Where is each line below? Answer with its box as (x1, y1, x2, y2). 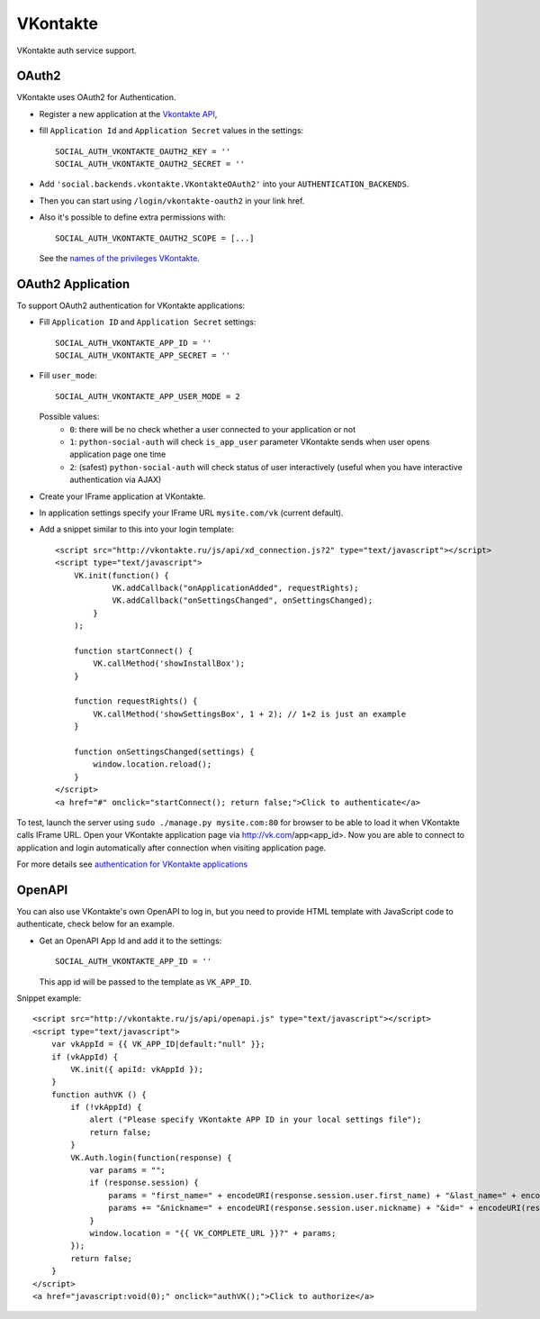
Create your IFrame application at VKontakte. (39, 491, 206, 502)
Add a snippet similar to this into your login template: (39, 523, 234, 535)
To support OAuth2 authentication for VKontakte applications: (16, 300, 246, 311)
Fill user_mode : (39, 370, 98, 381)
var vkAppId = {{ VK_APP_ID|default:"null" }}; (50, 1039, 265, 1050)
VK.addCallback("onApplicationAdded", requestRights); (112, 582, 359, 593)
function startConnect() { (73, 645, 193, 656)
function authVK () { (50, 1089, 148, 1099)
